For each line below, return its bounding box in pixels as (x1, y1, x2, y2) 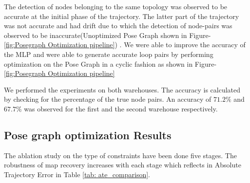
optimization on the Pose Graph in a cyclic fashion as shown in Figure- (4, 58, 217, 69)
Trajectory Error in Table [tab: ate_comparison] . (4, 169, 151, 179)
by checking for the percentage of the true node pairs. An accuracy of (4, 94, 212, 104)
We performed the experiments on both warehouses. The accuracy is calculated (4, 84, 241, 94)
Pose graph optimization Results (4, 127, 172, 142)
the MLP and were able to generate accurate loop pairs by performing (4, 49, 213, 59)
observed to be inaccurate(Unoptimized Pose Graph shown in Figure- (4, 30, 211, 40)
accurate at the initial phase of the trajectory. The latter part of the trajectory (4, 11, 239, 21)
